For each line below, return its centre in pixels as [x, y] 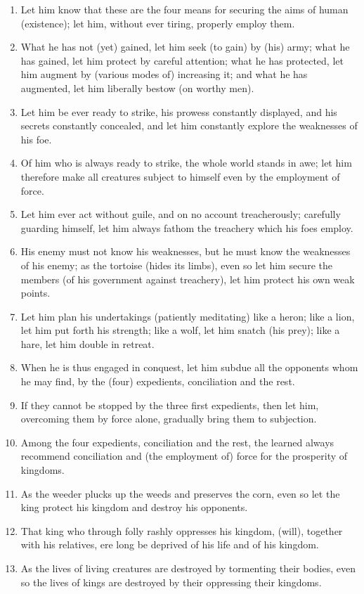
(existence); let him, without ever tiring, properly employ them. [158, 23]
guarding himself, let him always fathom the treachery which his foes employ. [187, 227]
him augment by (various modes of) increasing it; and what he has [164, 74]
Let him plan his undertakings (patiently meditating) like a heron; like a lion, [188, 316]
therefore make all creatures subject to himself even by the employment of [180, 176]
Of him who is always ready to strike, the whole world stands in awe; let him [186, 163]
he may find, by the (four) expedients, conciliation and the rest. [158, 381]
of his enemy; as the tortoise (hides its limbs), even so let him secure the [176, 265]
